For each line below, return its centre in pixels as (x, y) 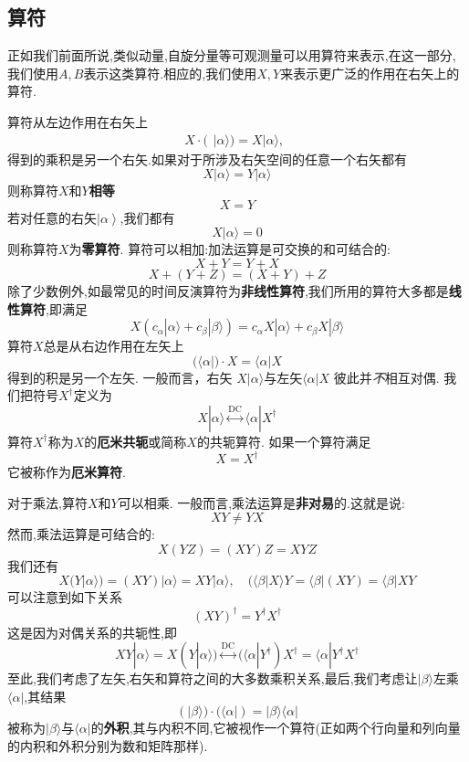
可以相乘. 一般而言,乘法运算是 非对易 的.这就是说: (261, 502)
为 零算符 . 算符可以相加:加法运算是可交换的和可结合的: (229, 249)
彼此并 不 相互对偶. (386, 377)
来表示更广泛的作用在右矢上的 (370, 73)
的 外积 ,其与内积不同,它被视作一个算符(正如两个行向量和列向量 (276, 728)
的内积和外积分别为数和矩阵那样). (108, 745)
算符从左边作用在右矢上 (78, 121)
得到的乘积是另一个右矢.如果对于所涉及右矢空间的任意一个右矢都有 (207, 159)
